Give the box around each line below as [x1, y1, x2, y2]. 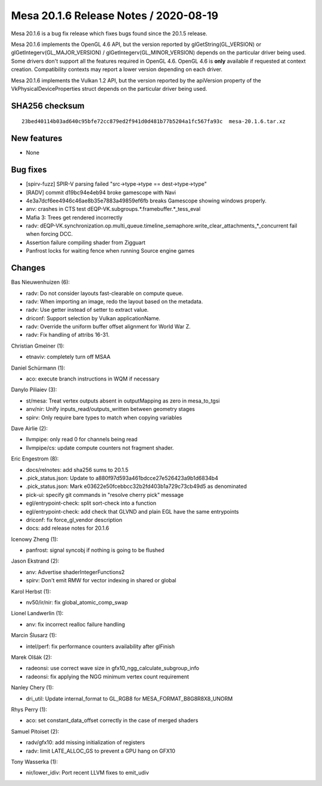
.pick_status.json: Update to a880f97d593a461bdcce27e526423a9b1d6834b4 [26, 474, 219, 481]
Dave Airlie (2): [11, 425, 48, 432]
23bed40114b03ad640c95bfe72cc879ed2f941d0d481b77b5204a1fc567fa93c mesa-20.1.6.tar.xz [21, 118, 286, 125]
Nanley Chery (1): [11, 684, 54, 691]
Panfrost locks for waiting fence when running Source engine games [26, 247, 195, 254]
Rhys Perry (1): [11, 705, 48, 713]
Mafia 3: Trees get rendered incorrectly [26, 214, 123, 221]
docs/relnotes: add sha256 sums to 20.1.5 [26, 466, 129, 473]
